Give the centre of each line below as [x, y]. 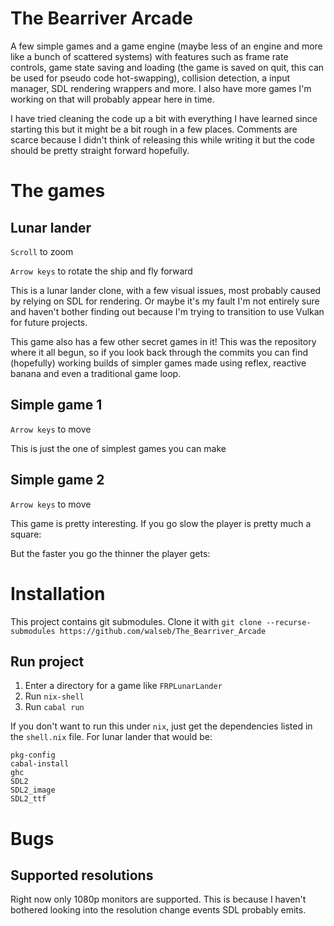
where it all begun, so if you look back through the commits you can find [159, 352]
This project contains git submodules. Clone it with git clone [136, 621]
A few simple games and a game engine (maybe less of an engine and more [166, 46]
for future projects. [49, 322]
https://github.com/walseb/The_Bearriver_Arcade [163, 631]
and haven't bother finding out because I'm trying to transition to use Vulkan [167, 311]
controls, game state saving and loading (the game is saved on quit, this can [167, 67]
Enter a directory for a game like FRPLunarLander [123, 686]
